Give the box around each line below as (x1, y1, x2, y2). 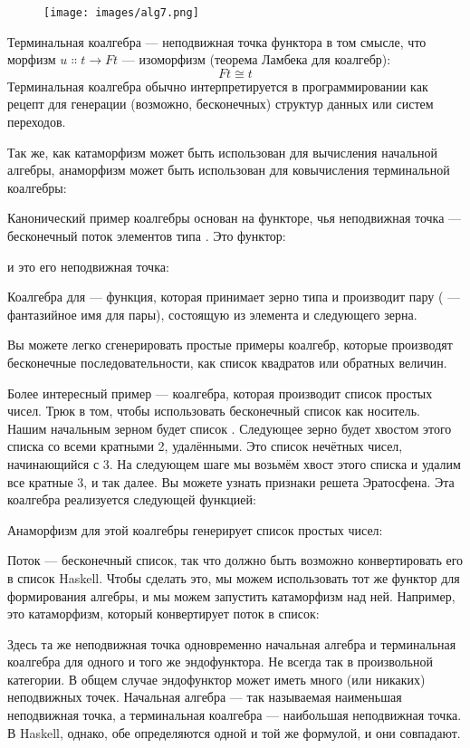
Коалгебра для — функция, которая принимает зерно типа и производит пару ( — (7, 287, 461, 306)
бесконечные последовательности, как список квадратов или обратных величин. (7, 352, 447, 371)
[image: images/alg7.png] (43, 6, 199, 19)
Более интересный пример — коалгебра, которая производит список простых (7, 383, 433, 402)
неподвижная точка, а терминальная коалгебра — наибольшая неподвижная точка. (7, 705, 462, 724)
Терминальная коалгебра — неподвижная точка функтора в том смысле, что (7, 32, 427, 51)
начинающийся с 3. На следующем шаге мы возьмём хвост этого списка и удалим (7, 454, 461, 473)
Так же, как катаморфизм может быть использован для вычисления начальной (7, 142, 438, 161)
